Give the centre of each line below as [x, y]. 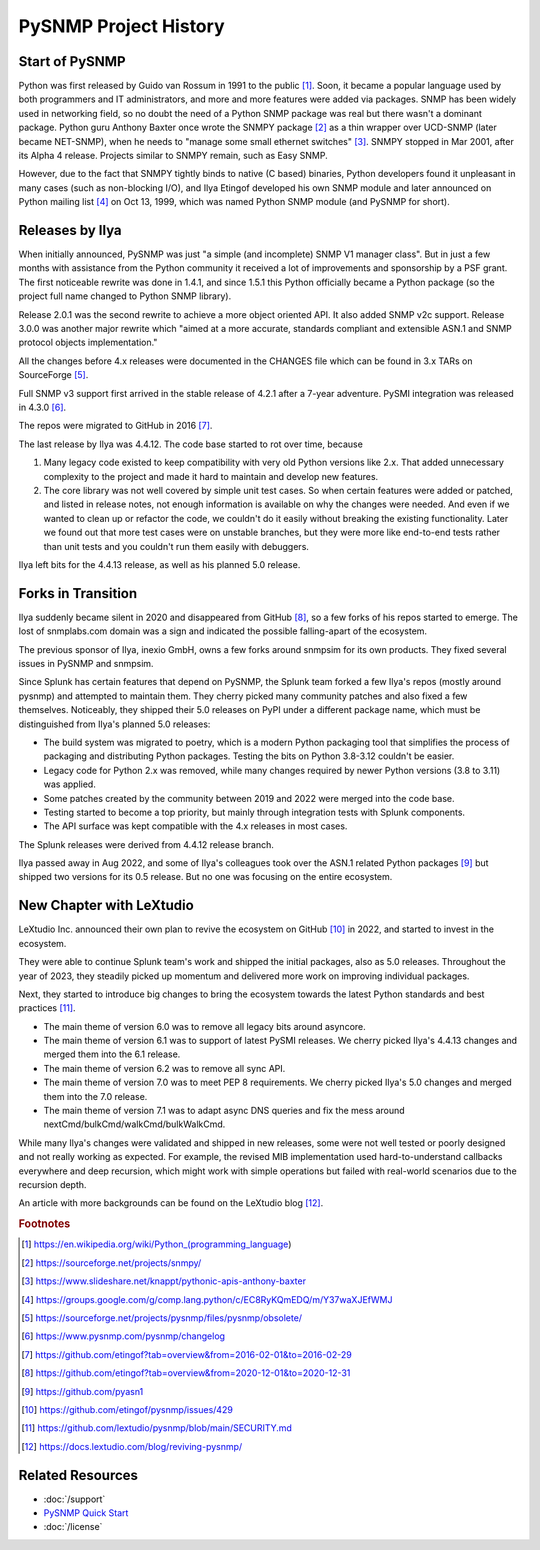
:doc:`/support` [74, 1499]
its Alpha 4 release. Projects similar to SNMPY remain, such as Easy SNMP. [173, 156]
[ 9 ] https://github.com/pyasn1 [82, 1391]
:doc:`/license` [73, 1527]
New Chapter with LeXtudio [106, 905]
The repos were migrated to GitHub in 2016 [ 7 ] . [115, 426]
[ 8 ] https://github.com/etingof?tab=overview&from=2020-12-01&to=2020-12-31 [186, 1373]
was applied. [70, 784]
